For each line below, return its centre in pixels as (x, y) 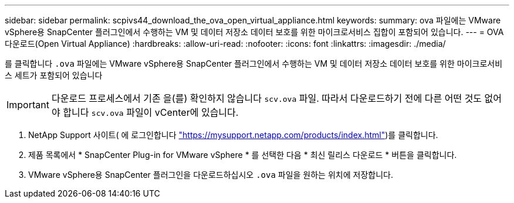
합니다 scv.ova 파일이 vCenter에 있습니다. (151, 112)
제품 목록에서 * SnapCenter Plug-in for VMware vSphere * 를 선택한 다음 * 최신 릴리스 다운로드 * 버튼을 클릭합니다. (243, 155)
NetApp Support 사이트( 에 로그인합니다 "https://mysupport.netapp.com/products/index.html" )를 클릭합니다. (233, 135)
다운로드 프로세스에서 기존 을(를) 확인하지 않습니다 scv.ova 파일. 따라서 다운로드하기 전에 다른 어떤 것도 (267, 98)
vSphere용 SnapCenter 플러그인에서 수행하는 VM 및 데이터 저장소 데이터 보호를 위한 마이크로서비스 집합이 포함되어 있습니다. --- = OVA (254, 32)
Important (28, 105)
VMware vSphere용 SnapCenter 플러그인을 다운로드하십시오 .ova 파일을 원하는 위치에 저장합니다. (211, 175)
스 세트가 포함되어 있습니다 (54, 75)
